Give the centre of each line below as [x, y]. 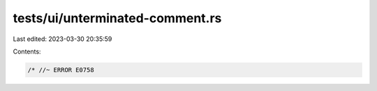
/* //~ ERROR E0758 [61, 70]
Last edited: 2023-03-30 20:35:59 [62, 39]
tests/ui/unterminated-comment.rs [117, 18]
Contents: [27, 51]
